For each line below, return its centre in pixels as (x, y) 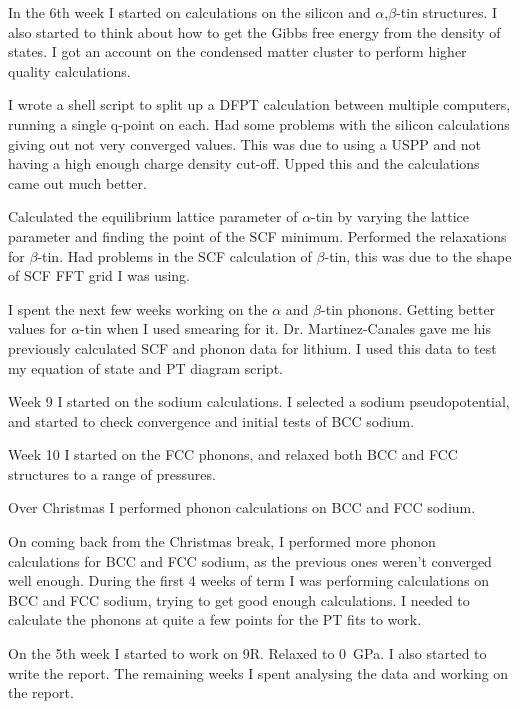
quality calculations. (69, 70)
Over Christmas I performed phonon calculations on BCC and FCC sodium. (242, 507)
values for (37, 328)
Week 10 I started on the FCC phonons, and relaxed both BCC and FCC (233, 454)
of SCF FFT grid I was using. (99, 275)
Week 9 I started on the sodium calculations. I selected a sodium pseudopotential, (259, 401)
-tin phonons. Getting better (408, 308)
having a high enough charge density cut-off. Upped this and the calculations (244, 163)
